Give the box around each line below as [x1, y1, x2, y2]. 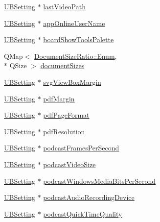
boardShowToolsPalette [43, 34, 114, 45]
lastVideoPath [43, 1, 86, 11]
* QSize [4, 60, 27, 71]
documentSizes [40, 60, 85, 71]
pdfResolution [43, 126, 85, 136]
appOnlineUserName [43, 18, 105, 28]
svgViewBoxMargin [43, 76, 101, 87]
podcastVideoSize [43, 159, 96, 169]
